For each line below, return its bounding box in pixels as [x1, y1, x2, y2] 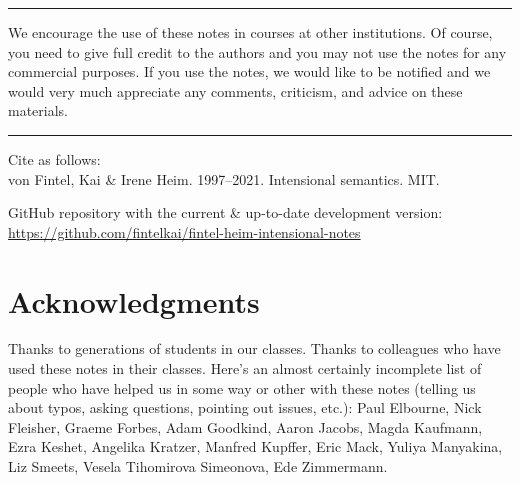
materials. [8, 100, 69, 121]
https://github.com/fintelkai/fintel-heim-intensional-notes [8, 221, 361, 242]
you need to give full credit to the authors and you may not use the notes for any [8, 41, 507, 62]
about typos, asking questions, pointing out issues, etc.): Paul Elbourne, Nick [8, 397, 482, 418]
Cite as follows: [8, 148, 101, 169]
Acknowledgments [8, 280, 260, 321]
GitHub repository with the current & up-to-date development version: [8, 202, 443, 223]
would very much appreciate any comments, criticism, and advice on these [8, 80, 463, 101]
